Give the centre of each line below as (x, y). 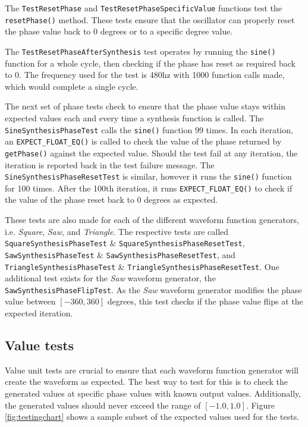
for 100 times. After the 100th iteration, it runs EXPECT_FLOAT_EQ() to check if (149, 188)
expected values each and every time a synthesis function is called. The (134, 117)
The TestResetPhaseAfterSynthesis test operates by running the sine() (140, 51)
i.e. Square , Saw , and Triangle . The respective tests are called (117, 231)
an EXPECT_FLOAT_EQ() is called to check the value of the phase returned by (143, 141)
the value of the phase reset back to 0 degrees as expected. (111, 200)
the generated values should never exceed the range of (103, 405)
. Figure (260, 405)
